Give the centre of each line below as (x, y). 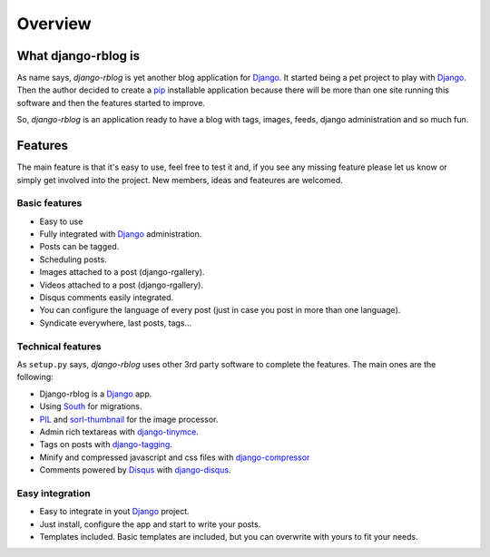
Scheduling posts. (73, 259)
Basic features (49, 203)
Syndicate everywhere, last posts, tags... (116, 323)
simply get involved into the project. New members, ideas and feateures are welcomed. (180, 180)
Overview (54, 24)
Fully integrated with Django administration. (121, 234)
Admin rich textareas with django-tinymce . (119, 432)
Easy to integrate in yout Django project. (114, 512)
